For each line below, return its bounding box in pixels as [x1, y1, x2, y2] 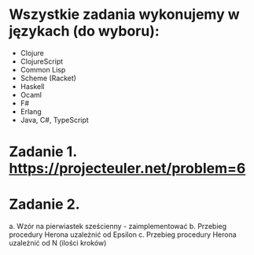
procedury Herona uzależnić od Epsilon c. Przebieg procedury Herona [9, 230, 237, 239]
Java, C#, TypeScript [20, 115, 89, 124]
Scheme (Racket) [20, 73, 77, 83]
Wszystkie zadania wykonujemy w [9, 6, 240, 24]
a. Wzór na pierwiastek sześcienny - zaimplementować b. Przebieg [9, 222, 227, 231]
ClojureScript [20, 57, 64, 66]
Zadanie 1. [9, 143, 77, 161]
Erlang [20, 106, 42, 116]
